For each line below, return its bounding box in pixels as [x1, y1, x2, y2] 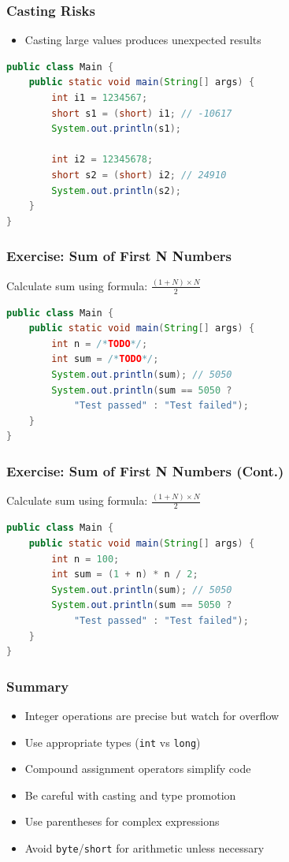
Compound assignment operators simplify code [24, 760, 251, 777]
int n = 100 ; [51, 553, 120, 565]
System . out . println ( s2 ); [51, 185, 182, 196]
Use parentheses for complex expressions [24, 813, 220, 830]
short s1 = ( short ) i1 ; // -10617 [51, 107, 232, 119]
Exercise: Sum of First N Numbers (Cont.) [6, 461, 284, 480]
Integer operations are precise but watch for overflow [24, 707, 280, 723]
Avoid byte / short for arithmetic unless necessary [24, 840, 265, 856]
